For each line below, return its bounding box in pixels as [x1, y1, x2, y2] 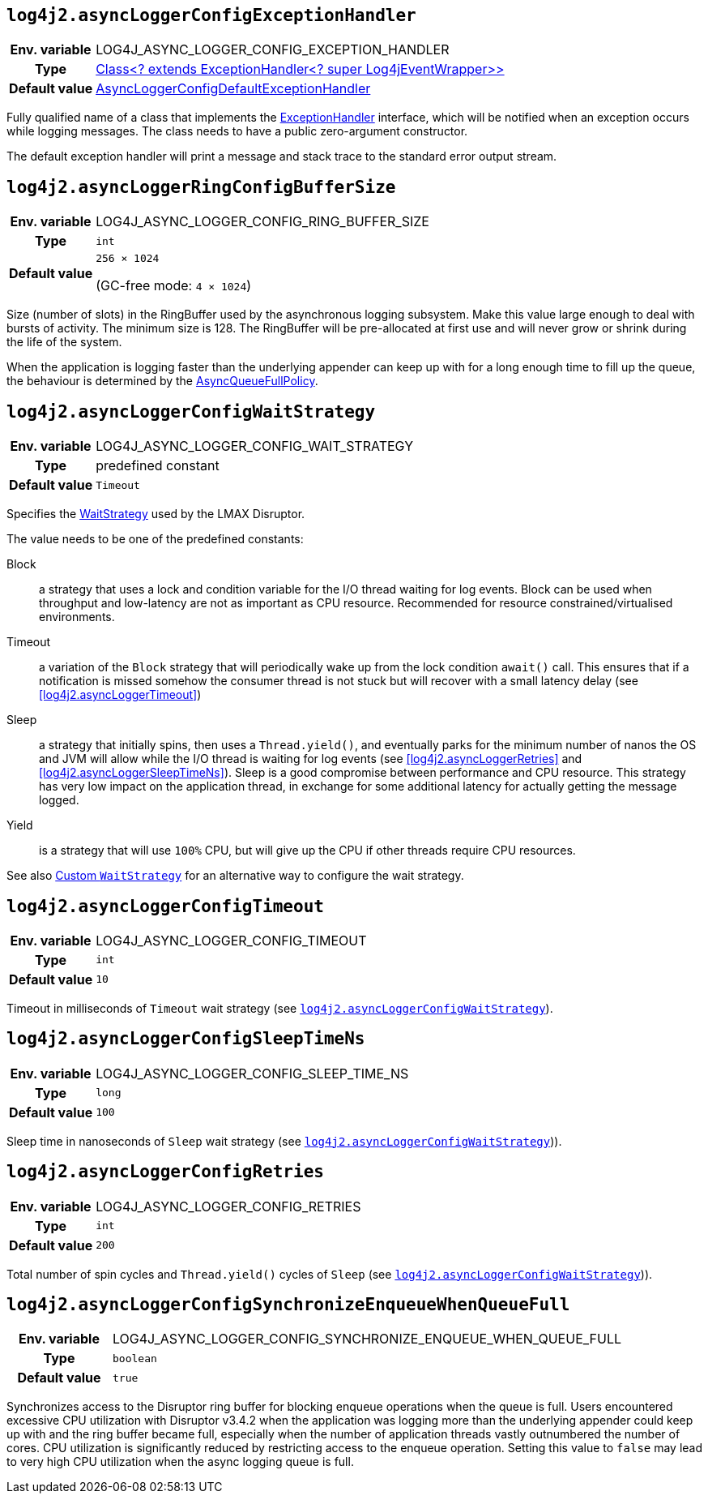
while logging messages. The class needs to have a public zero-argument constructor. [6, 124, 468, 139]
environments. [39, 610, 115, 624]
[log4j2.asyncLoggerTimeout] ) [39, 688, 202, 702]
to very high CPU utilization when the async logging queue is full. [6, 1455, 354, 1469]
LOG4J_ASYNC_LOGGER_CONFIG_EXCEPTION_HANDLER [96, 41, 450, 58]
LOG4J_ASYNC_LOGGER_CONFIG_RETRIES [96, 1198, 361, 1215]
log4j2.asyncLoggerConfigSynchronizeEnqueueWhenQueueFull [6, 1295, 570, 1315]
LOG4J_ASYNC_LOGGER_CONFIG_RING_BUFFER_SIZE [96, 213, 429, 230]
